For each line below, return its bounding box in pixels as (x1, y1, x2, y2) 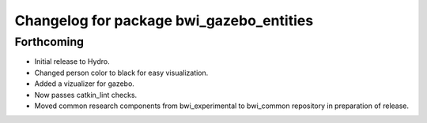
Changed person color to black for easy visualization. (34, 68, 209, 77)
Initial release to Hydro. (34, 57, 110, 66)
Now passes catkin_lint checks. (34, 90, 138, 99)
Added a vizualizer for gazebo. (34, 79, 134, 88)
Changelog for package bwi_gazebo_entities (14, 12, 314, 29)
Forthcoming (14, 35, 85, 49)
